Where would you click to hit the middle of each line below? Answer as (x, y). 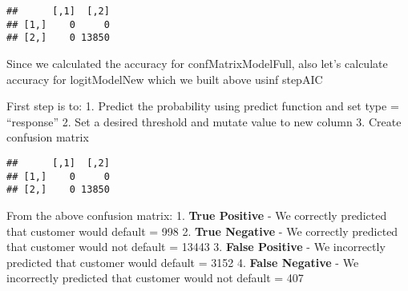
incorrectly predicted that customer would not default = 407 (155, 278)
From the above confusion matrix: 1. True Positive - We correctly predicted (197, 215)
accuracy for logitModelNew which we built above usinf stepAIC (165, 79)
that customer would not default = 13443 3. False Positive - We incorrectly (196, 247)
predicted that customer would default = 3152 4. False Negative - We (183, 262)
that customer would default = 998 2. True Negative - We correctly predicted (202, 231)
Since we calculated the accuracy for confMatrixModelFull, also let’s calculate (197, 63)
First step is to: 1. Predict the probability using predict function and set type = (203, 106)
